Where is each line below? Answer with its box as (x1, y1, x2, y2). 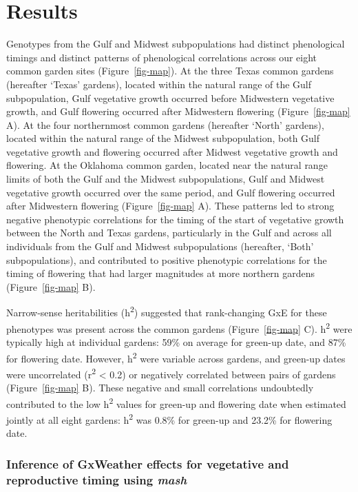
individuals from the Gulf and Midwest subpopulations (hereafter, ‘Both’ (6, 239, 314, 254)
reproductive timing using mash (6, 471, 187, 488)
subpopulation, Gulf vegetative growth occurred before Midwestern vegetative (6, 90, 335, 105)
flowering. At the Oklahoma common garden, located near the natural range (6, 158, 328, 172)
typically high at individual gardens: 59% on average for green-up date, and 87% (6, 334, 346, 349)
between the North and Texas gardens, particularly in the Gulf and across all (6, 225, 332, 240)
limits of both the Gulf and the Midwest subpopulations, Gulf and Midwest (6, 172, 325, 186)
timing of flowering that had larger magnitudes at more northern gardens (6, 266, 315, 280)
